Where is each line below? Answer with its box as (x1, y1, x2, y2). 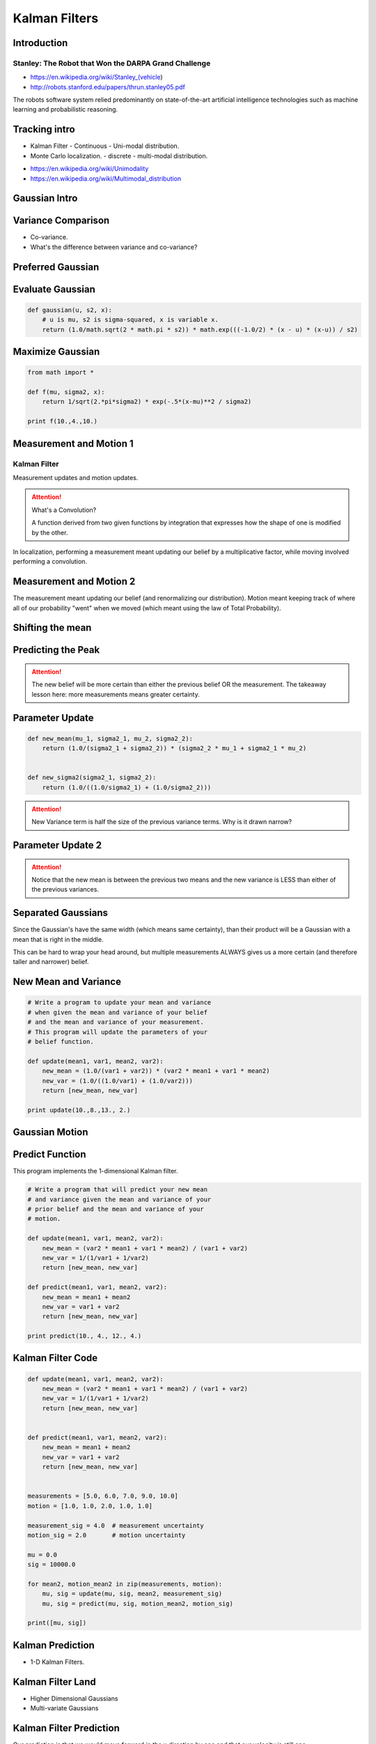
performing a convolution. (13, 557, 87, 566)
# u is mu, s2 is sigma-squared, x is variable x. (42, 316, 219, 324)
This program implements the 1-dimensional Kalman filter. (13, 1167, 178, 1175)
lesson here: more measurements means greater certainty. (31, 690, 200, 698)
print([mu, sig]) (27, 1619, 87, 1627)
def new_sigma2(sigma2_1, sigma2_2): (27, 774, 157, 781)
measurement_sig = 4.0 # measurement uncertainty (27, 1521, 205, 1529)
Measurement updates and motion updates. (13, 473, 139, 481)
